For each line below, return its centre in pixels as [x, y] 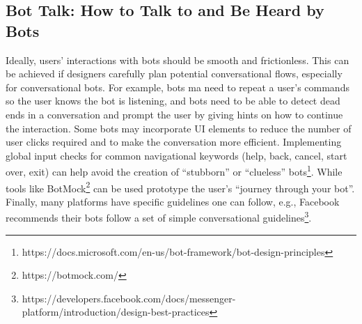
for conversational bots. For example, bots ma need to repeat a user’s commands [178, 87]
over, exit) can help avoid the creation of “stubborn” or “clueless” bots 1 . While [174, 170]
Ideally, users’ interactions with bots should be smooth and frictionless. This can [178, 60]
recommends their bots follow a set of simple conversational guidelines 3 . [159, 217]
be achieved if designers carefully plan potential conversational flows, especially [174, 74]
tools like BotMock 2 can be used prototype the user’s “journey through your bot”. [180, 187]
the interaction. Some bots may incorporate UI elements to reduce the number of [179, 128]
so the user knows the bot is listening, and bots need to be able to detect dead [173, 101]
